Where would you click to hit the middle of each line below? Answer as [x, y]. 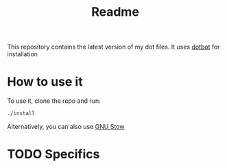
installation [22, 54]
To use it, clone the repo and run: [54, 101]
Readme [115, 12]
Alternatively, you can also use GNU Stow [66, 127]
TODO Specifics [53, 154]
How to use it [45, 82]
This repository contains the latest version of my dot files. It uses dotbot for [113, 47]
